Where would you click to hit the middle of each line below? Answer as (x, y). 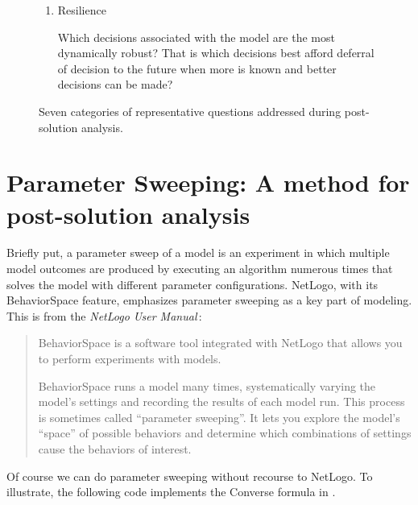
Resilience (82, 10)
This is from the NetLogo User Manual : (104, 315)
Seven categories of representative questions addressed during (190, 111)
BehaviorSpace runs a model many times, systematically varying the (207, 385)
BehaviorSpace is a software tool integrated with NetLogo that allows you (220, 343)
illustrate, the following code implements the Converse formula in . (171, 492)
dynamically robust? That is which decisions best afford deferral (216, 53)
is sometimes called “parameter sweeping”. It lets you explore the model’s (219, 417)
